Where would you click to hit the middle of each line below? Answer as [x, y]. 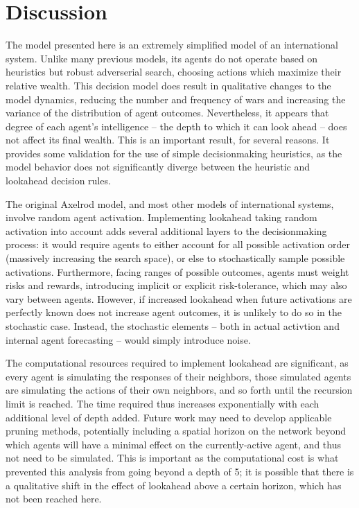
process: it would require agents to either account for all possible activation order [178, 244]
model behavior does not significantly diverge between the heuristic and [158, 167]
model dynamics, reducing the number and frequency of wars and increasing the [176, 99]
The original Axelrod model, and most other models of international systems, [170, 203]
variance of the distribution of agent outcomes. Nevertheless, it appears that [167, 113]
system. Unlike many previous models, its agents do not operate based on [162, 58]
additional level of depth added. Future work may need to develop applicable [169, 417]
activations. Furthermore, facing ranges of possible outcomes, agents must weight [177, 271]
